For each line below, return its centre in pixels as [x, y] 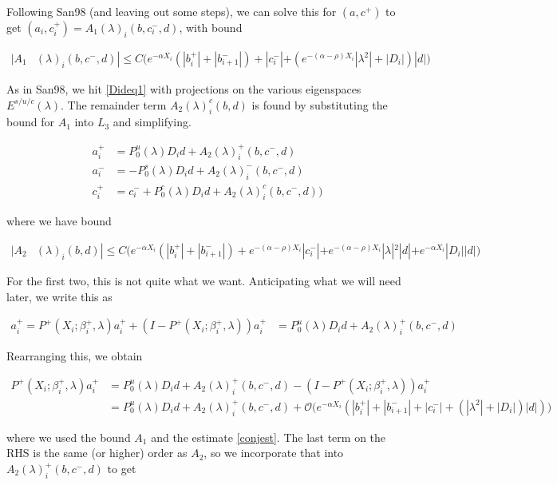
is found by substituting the [320, 104]
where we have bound [59, 221]
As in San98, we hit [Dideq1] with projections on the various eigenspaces [184, 89]
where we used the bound [69, 437]
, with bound [211, 27]
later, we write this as [59, 296]
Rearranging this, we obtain [75, 356]
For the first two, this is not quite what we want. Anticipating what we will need [204, 280]
